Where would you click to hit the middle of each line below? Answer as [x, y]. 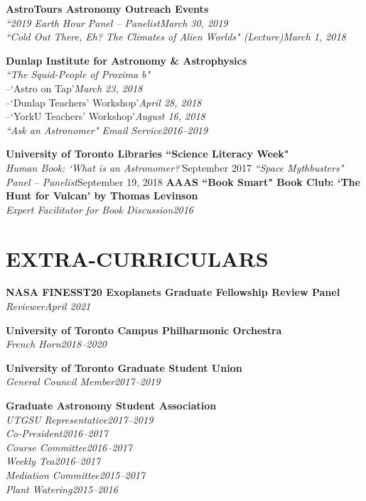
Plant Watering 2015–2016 [62, 489]
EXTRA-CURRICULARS [137, 258]
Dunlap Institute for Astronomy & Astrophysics [127, 60]
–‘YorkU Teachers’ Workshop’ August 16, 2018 [106, 116]
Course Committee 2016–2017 [69, 447]
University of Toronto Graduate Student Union [124, 367]
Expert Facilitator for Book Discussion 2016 [100, 209]
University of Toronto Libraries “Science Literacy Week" [147, 154]
